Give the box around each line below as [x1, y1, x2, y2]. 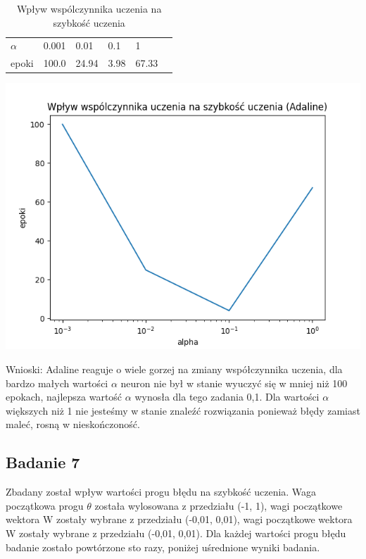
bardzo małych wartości [6, 375, 108, 390]
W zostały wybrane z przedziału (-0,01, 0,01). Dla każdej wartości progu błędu [6, 525, 346, 540]
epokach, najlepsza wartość [6, 389, 122, 404]
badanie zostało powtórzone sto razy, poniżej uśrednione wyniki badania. [6, 539, 320, 554]
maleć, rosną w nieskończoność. [6, 417, 140, 432]
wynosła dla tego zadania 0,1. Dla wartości [134, 389, 320, 404]
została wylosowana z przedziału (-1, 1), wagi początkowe [94, 498, 343, 513]
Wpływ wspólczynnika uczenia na [16, 1, 162, 15]
